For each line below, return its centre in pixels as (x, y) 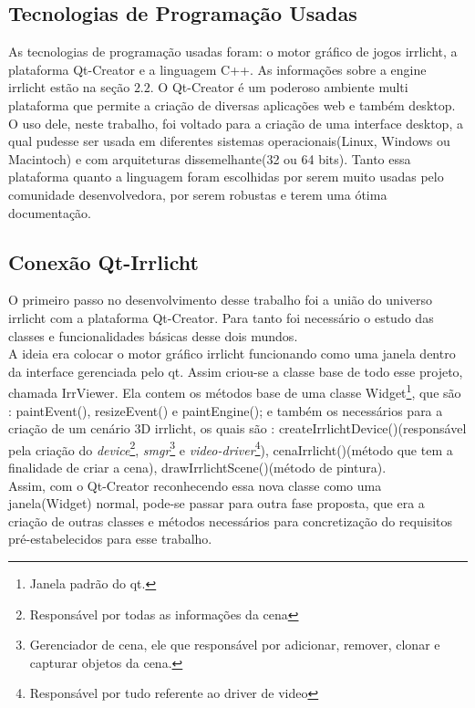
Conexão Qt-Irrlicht (103, 261)
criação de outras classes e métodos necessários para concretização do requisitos (231, 521)
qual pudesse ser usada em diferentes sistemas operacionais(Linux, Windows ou (229, 141)
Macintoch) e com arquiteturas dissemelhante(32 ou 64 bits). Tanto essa (210, 158)
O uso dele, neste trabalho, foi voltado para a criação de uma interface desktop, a (236, 123)
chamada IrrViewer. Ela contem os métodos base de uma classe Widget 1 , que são (235, 391)
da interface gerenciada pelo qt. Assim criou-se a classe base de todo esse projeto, (236, 371)
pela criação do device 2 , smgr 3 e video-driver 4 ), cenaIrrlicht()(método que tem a (231, 448)
